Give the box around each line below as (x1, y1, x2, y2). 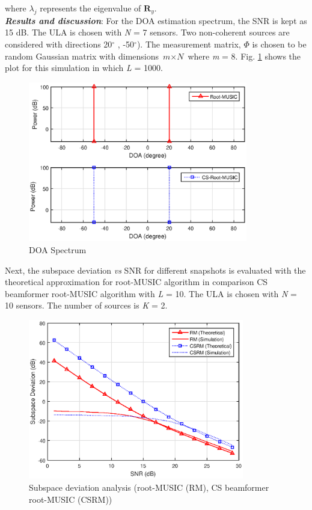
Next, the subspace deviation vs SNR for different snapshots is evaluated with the (5, 263, 306, 276)
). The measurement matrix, (136, 37, 241, 50)
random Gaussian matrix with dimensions (5, 49, 159, 62)
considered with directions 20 (5, 37, 112, 50)
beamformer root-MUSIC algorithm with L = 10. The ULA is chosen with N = (5, 287, 297, 300)
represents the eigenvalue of (40, 2, 141, 14)
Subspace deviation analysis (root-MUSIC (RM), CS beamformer (29, 481, 269, 494)
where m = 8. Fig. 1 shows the (188, 49, 301, 62)
